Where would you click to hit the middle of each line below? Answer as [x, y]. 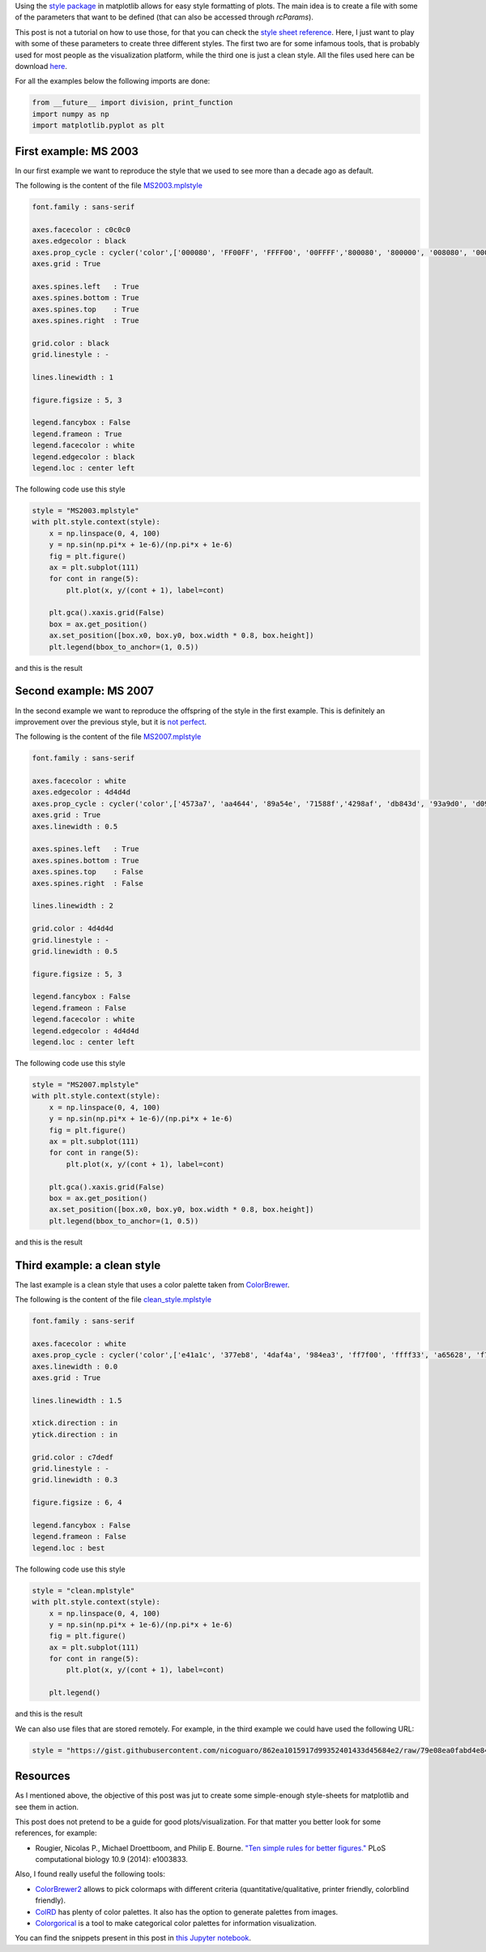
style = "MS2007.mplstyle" [85, 1085]
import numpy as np [70, 114]
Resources [43, 1776]
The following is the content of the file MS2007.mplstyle [108, 737]
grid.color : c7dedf [72, 1457]
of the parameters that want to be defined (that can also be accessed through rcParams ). [164, 17]
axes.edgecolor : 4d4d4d [81, 792]
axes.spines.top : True [85, 309]
